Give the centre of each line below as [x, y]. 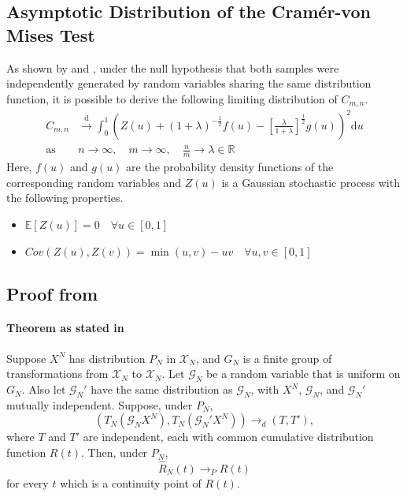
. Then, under [115, 452]
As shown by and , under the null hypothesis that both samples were [173, 67]
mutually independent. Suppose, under [100, 404]
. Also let [44, 389]
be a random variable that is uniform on [303, 374]
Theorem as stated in [65, 328]
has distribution [107, 358]
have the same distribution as [162, 389]
